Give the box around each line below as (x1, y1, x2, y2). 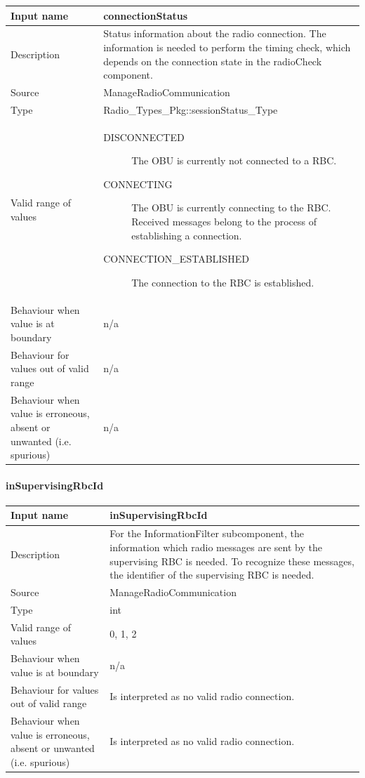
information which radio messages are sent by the (109, 539, 322, 554)
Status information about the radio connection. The (103, 26, 326, 41)
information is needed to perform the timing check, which (103, 39, 351, 54)
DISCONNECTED (103, 129, 185, 144)
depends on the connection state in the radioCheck (103, 53, 322, 68)
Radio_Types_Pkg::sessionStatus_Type (103, 102, 278, 117)
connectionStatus (103, 8, 188, 22)
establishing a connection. (131, 228, 242, 242)
